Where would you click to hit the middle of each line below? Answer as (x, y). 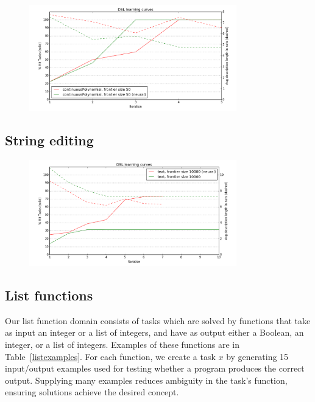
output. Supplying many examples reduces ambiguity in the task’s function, (146, 380)
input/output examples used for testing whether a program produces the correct (155, 368)
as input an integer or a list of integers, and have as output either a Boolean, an (154, 332)
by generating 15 (257, 356)
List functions (49, 295)
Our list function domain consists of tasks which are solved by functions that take (158, 320)
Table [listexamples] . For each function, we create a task (110, 356)
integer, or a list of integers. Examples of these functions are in (122, 344)
